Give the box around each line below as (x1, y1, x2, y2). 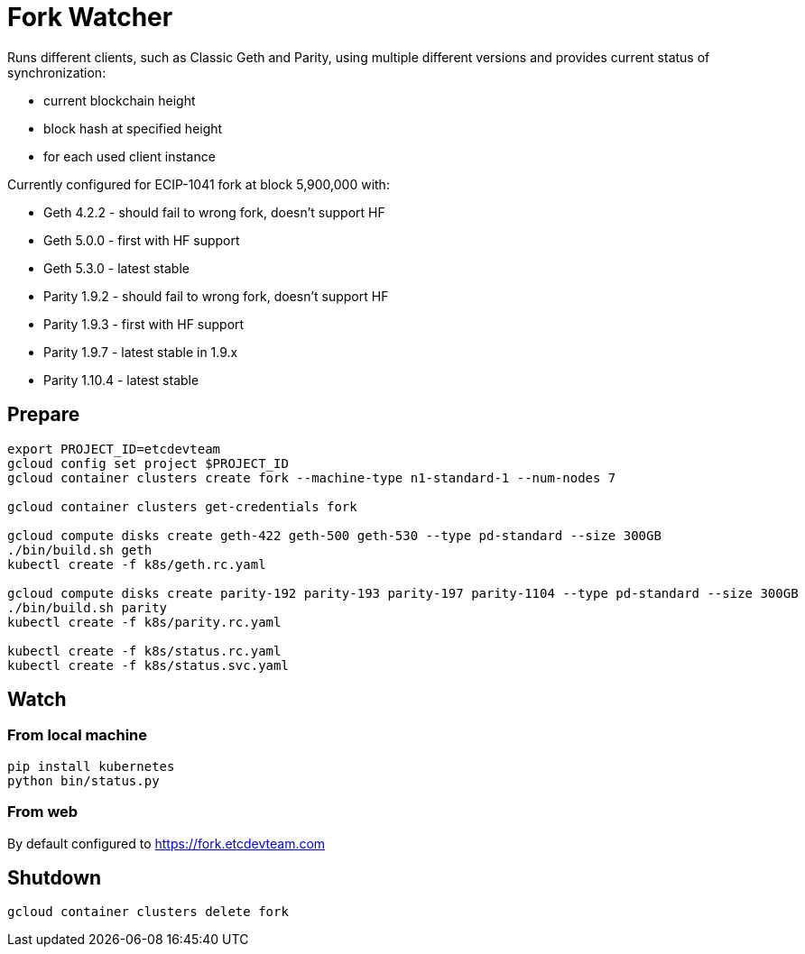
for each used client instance (43, 148, 216, 164)
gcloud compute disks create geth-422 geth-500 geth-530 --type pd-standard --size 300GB (7, 527, 662, 543)
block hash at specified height (43, 120, 223, 136)
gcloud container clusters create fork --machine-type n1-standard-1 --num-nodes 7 (7, 470, 616, 485)
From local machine (7, 726, 148, 745)
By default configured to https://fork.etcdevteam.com (7, 835, 326, 851)
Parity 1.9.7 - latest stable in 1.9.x (43, 344, 238, 360)
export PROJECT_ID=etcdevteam (7, 441, 221, 456)
